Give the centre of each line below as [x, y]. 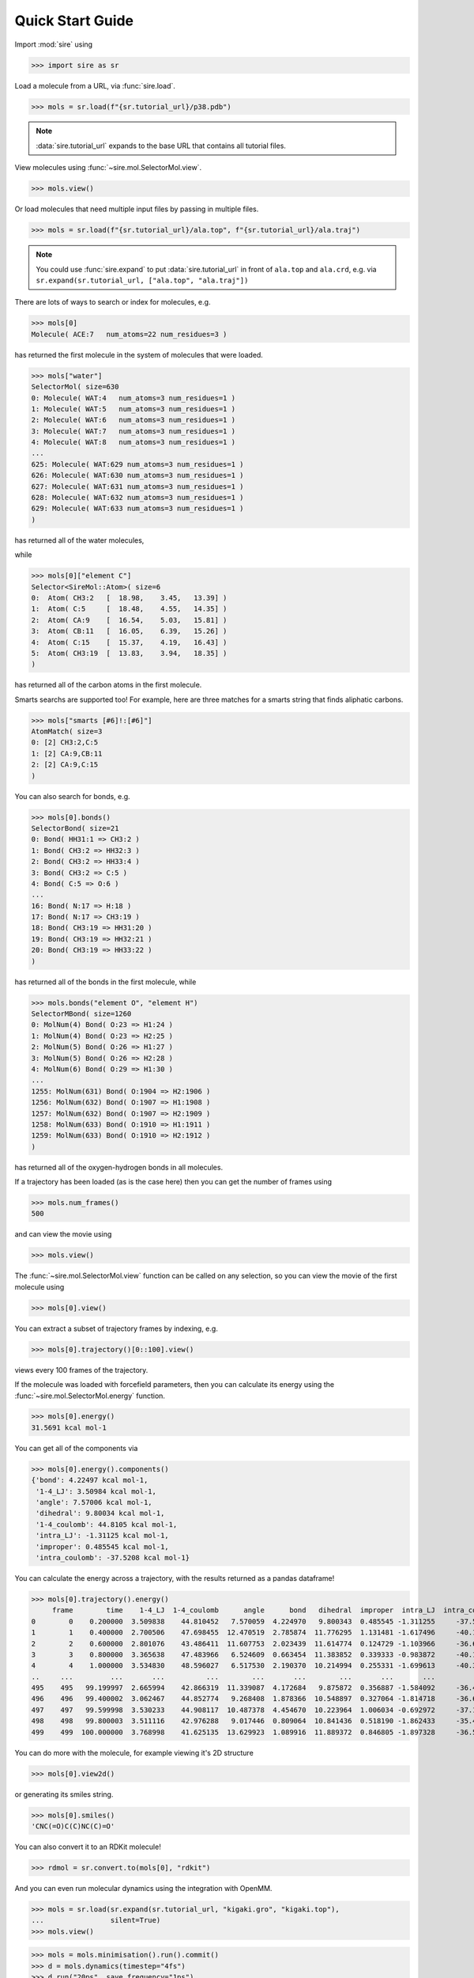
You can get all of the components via [76, 1448]
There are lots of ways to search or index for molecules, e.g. [113, 302]
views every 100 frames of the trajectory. [81, 1370]
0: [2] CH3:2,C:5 [65, 743]
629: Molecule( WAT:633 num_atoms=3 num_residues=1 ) [137, 509]
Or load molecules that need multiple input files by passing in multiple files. [137, 209]
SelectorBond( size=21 [75, 828]
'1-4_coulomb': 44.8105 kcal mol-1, [107, 1524]
